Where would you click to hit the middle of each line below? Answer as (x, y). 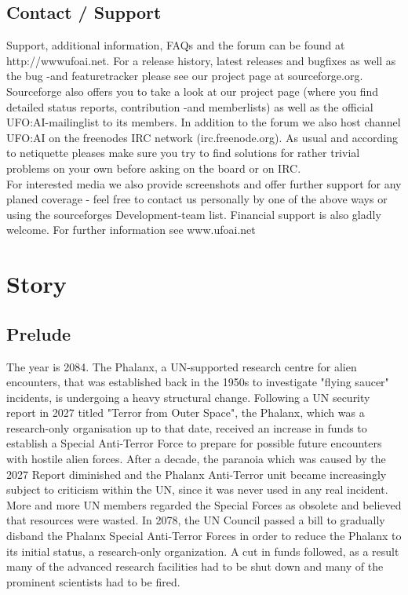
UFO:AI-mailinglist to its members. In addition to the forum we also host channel (204, 122)
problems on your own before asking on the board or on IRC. (154, 168)
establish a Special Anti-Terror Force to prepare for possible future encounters (194, 443)
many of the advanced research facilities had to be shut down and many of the (195, 566)
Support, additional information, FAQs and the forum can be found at (176, 45)
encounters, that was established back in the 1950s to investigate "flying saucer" (198, 382)
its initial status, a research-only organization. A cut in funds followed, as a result (203, 551)
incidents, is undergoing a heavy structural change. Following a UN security (188, 397)
